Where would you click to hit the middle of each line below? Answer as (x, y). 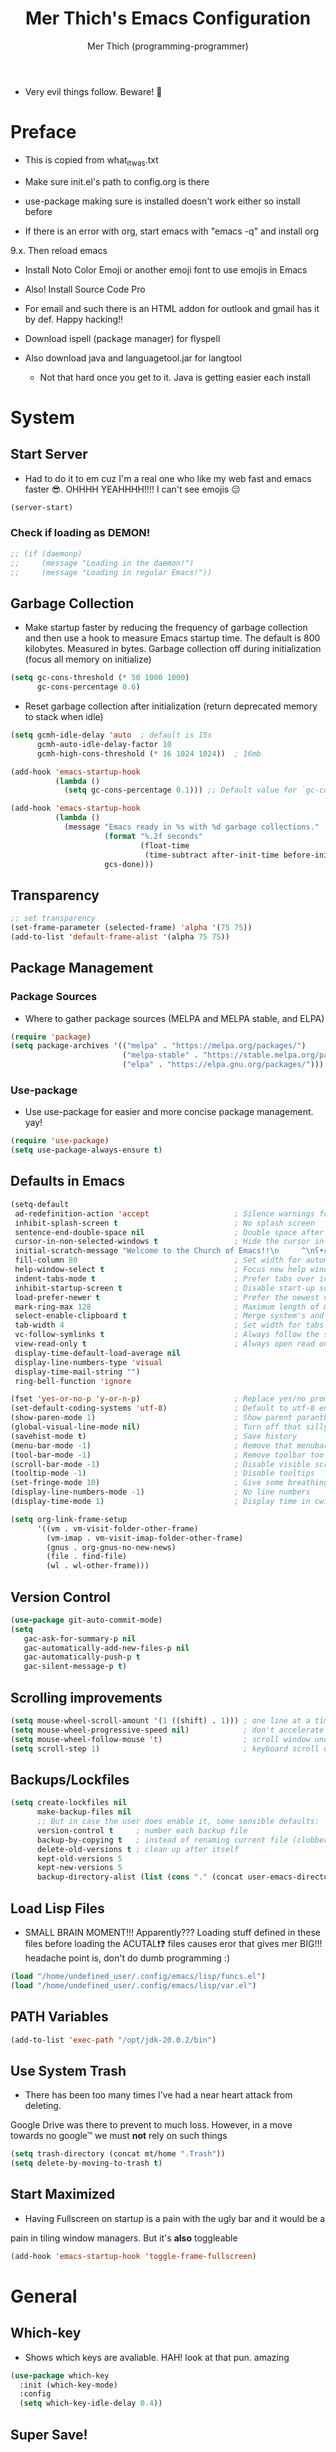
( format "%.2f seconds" (153, 836)
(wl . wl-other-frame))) (98, 1566)
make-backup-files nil (84, 1812)
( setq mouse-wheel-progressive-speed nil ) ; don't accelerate (167, 1730)
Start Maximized (63, 2194)
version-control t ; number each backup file (142, 1830)
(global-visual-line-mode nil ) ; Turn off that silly (169, 1427)
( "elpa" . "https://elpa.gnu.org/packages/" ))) (223, 1065)
